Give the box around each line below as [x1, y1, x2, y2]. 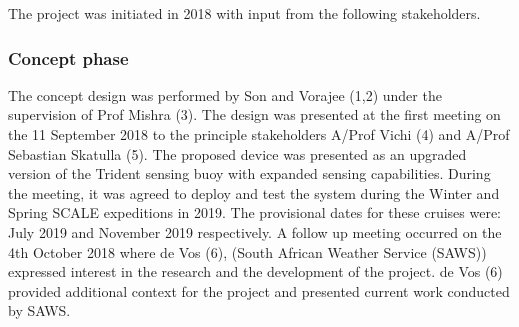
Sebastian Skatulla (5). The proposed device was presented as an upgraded [8, 143, 467, 164]
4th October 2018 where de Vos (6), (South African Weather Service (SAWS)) [8, 241, 487, 262]
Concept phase [8, 45, 129, 70]
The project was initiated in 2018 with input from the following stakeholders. [8, 3, 481, 23]
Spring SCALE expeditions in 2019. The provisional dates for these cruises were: [8, 202, 501, 223]
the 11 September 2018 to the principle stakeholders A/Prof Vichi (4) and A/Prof [8, 124, 510, 144]
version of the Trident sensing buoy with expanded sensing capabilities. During [8, 163, 491, 184]
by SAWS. [8, 300, 71, 321]
